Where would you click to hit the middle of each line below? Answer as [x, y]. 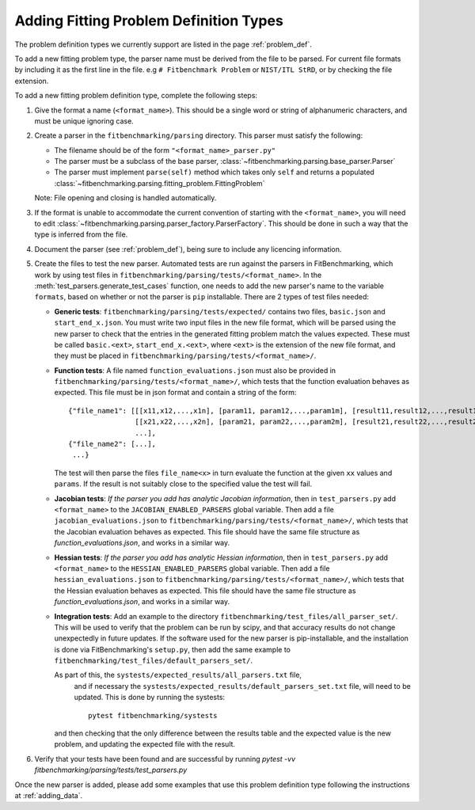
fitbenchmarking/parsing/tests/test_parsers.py [111, 770]
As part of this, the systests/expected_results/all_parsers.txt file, [178, 675]
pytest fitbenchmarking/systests [153, 715]
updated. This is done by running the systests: [150, 698]
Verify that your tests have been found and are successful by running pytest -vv [165, 759]
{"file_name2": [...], [112, 444]
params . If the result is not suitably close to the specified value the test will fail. [183, 484]
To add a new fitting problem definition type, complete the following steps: [136, 96]
